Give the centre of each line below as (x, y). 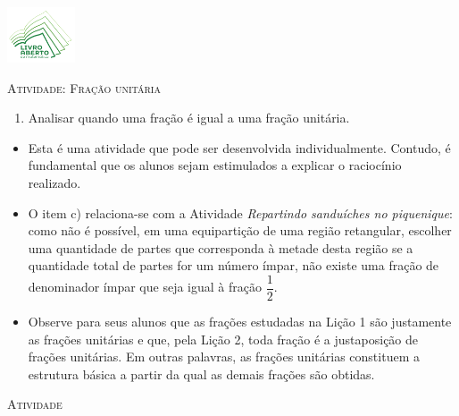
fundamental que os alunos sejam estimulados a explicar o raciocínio (215, 165)
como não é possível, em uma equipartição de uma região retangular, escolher (240, 230)
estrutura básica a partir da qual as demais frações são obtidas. (201, 374)
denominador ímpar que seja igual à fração (145, 287)
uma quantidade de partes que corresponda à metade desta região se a (221, 247)
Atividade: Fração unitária (84, 87)
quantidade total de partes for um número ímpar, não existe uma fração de (234, 265)
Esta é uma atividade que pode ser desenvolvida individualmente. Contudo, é (239, 147)
